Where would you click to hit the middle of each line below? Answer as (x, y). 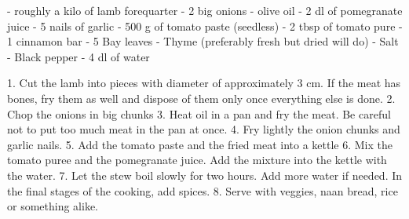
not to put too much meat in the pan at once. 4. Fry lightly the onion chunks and (204, 129)
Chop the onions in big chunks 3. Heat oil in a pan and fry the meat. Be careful (199, 113)
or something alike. (53, 206)
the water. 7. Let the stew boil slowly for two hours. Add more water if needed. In (205, 175)
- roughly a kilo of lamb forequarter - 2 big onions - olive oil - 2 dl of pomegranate (205, 10)
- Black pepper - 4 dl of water (79, 56)
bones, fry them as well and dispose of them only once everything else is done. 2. (201, 98)
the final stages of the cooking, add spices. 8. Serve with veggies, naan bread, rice (203, 190)
